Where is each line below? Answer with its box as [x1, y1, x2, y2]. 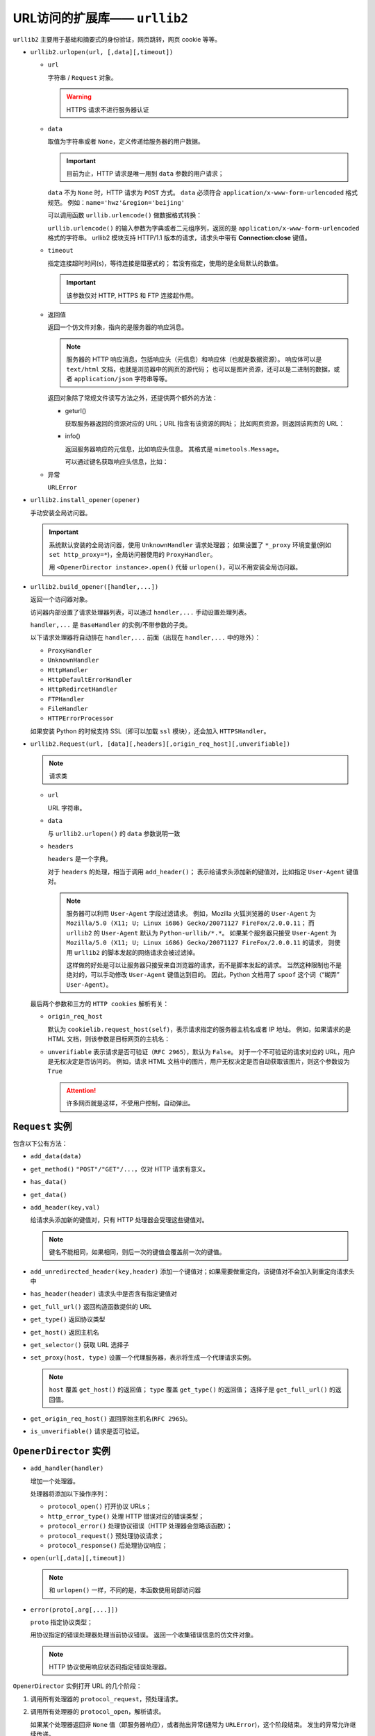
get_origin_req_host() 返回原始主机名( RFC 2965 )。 [30, 1414, 192, 1423]
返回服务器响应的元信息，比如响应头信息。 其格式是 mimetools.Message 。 [65, 444, 283, 453]
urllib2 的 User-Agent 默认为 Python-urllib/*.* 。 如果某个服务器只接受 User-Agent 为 [66, 928, 337, 937]
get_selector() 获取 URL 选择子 [30, 1340, 130, 1349]
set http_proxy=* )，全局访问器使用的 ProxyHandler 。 [49, 551, 217, 558]
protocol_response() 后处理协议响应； [47, 1541, 168, 1549]
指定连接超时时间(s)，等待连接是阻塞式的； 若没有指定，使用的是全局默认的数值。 [47, 259, 283, 267]
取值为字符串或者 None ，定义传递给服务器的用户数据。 [47, 137, 204, 146]
